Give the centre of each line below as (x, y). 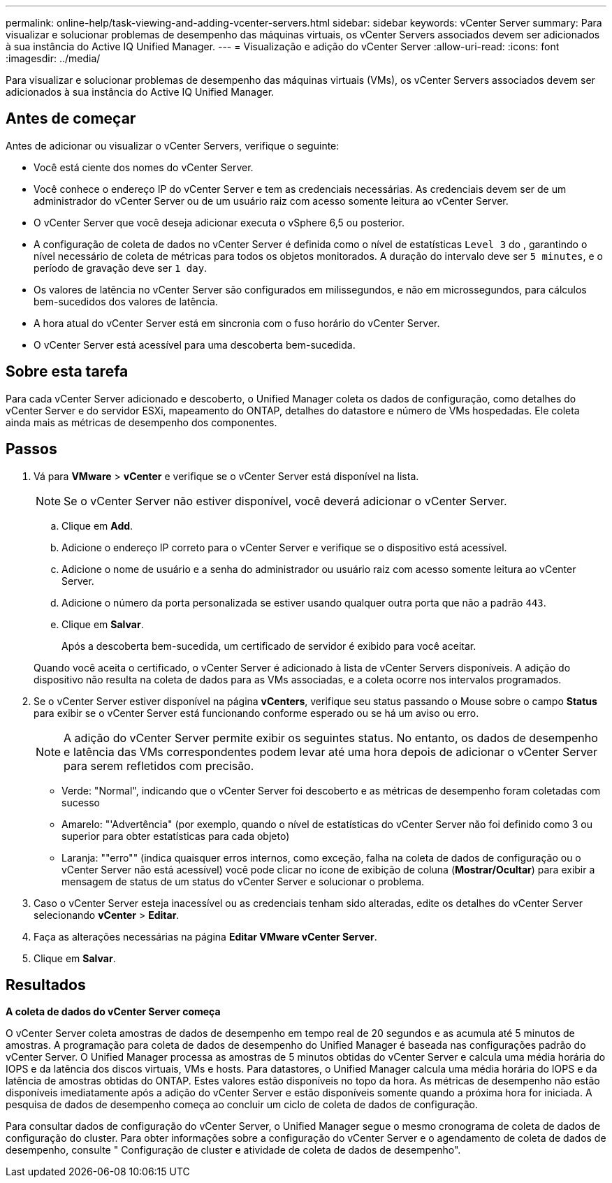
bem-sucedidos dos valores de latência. (126, 301)
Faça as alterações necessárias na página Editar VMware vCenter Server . (205, 936)
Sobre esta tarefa (67, 372)
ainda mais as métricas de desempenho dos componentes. (141, 422)
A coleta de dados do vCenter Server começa (113, 1012)
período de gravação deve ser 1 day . (121, 268)
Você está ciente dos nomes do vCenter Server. (144, 167)
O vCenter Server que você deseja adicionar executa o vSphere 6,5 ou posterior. (219, 222)
